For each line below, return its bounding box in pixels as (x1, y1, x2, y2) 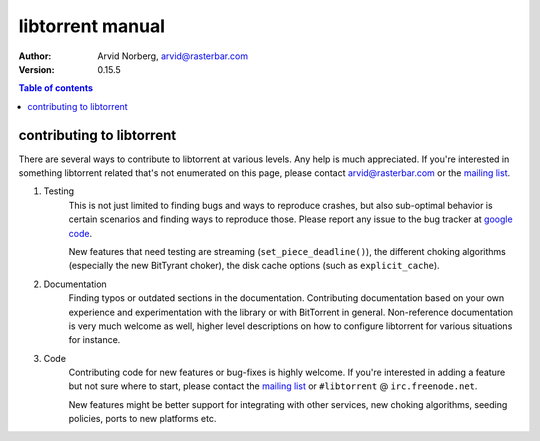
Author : (18, 50, 52, 62)
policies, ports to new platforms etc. (68, 413, 217, 425)
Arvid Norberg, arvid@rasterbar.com (97, 50, 249, 62)
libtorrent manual (18, 15, 165, 37)
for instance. (68, 334, 121, 346)
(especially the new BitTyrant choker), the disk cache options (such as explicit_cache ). (68, 260, 440, 272)
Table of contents (18, 82, 94, 94)
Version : (18, 63, 55, 75)
